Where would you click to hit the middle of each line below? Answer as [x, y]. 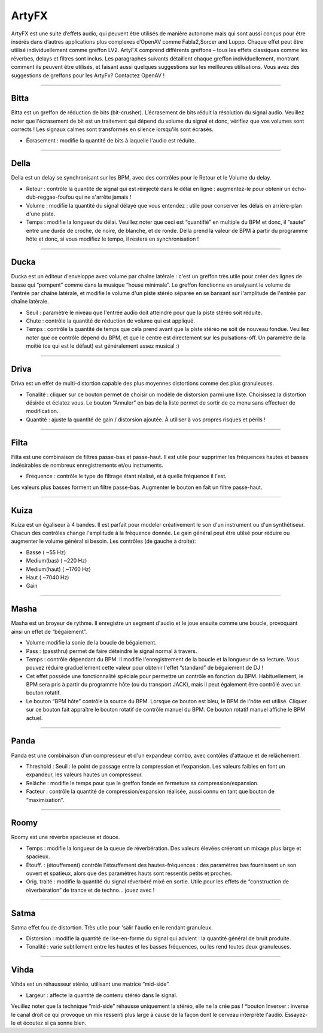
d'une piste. [41, 214]
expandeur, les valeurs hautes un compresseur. [84, 774]
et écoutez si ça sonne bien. [52, 1023]
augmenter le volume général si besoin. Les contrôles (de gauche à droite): [103, 541]
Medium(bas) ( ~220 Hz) [57, 561]
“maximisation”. [45, 800]
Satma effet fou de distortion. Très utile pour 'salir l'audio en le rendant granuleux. [112, 927]
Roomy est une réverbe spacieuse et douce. [65, 837]
